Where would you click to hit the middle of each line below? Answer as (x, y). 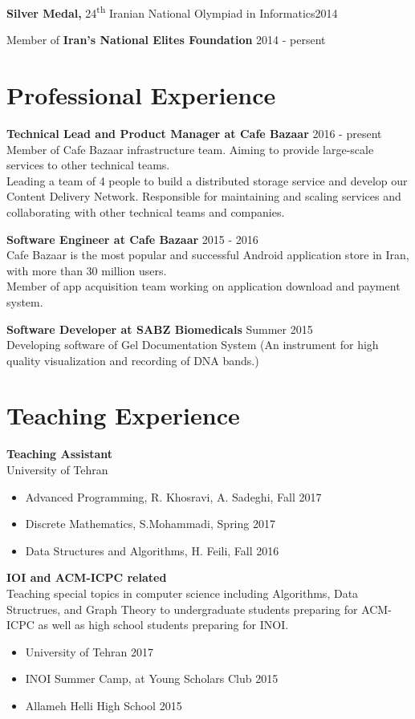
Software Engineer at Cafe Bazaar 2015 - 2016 (132, 239)
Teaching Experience (123, 415)
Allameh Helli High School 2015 (104, 705)
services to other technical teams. (88, 165)
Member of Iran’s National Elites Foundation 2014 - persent (166, 40)
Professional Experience (141, 95)
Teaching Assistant (60, 454)
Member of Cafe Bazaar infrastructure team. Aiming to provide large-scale (190, 149)
